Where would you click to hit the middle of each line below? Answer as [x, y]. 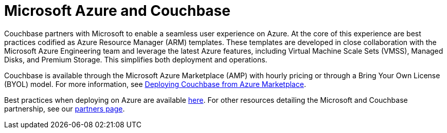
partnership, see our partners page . [65, 108]
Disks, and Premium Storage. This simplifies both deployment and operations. [136, 59]
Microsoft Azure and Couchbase [117, 11]
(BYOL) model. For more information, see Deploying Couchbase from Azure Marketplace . [155, 84]
